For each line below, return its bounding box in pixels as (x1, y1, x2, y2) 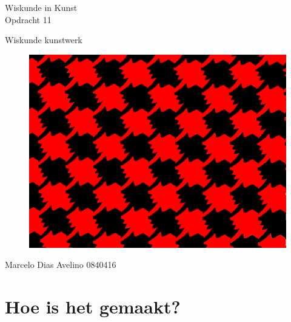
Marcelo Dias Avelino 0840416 (5, 258, 116, 271)
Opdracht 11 (5, 13, 52, 26)
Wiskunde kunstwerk (5, 33, 82, 46)
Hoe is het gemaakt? (5, 294, 181, 319)
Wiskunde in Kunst (5, 1, 78, 13)
